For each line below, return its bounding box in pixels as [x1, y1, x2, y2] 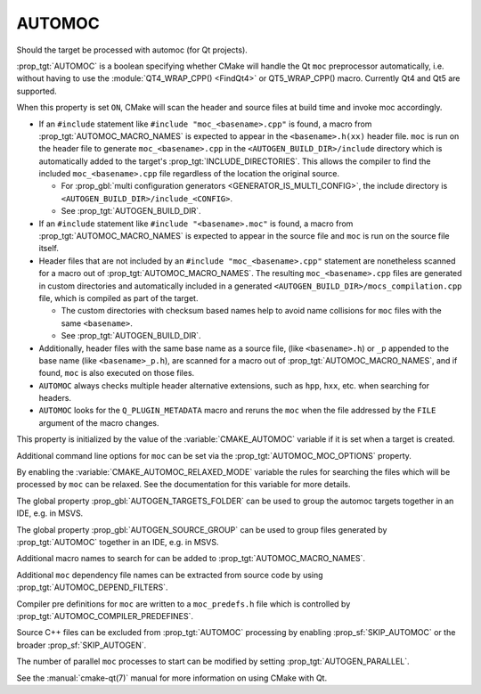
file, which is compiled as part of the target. [38, 292, 199, 303]
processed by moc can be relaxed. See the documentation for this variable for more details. [16, 479, 351, 490]
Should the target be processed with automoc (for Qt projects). [16, 45, 249, 55]
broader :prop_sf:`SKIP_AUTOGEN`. [16, 640, 147, 650]
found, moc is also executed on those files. [38, 368, 195, 379]
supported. [16, 86, 57, 96]
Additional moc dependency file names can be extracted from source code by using [16, 569, 324, 580]
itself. [38, 243, 60, 254]
